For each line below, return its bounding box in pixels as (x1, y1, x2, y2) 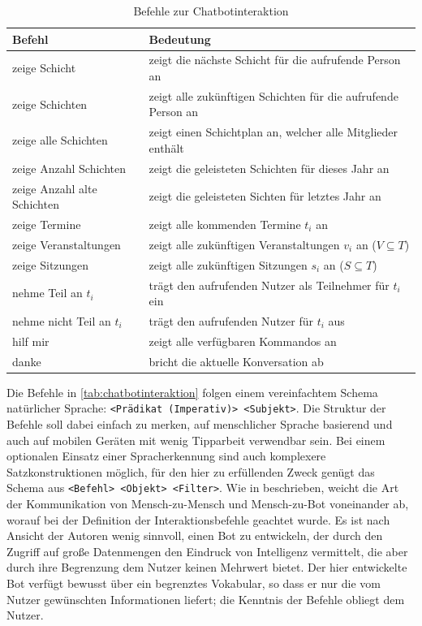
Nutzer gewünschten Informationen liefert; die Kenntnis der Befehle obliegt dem (6, 590, 405, 607)
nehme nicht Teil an (12, 313, 111, 329)
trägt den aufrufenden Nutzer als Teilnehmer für (149, 276, 390, 293)
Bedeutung (149, 30, 211, 47)
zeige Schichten (12, 95, 88, 112)
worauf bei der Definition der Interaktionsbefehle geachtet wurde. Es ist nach (6, 511, 390, 528)
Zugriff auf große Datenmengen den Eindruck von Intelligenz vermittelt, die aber (6, 542, 408, 559)
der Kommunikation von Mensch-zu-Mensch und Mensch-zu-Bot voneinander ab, (6, 495, 409, 512)
